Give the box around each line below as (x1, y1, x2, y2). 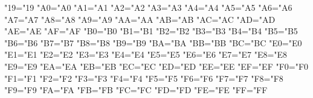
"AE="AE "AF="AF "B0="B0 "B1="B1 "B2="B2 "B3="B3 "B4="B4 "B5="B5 (4, 25, 298, 37)
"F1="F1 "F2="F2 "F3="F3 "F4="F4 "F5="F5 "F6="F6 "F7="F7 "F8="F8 (4, 72, 283, 84)
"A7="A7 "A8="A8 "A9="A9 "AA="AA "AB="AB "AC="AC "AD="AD (4, 13, 276, 25)
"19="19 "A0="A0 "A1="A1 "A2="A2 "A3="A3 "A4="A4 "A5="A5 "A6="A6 (4, 1, 292, 13)
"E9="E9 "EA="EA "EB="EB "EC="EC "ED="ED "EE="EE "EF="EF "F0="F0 (4, 60, 309, 72)
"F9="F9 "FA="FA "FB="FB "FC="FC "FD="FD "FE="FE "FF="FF (4, 84, 268, 96)
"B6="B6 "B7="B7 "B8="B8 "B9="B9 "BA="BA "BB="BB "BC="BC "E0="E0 (4, 36, 302, 49)
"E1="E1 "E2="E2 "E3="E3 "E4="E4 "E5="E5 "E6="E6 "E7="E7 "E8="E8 (4, 48, 288, 61)
